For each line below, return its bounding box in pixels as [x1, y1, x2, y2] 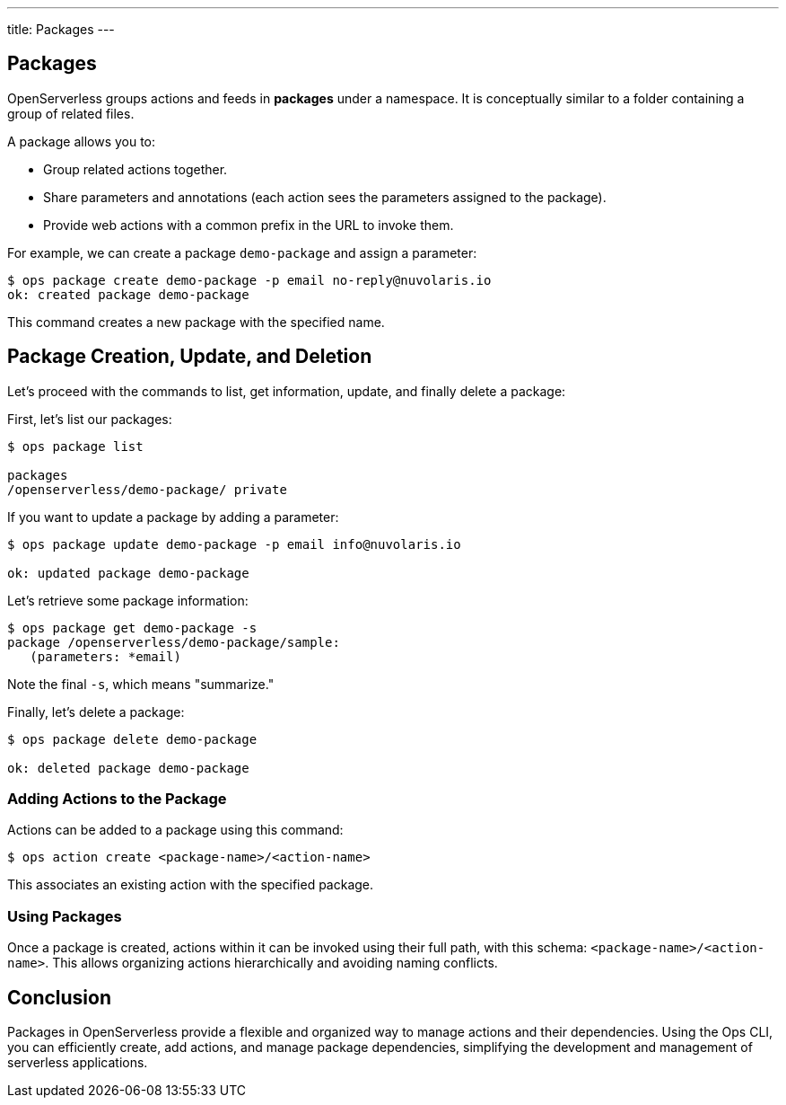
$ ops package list [7, 438, 144, 454]
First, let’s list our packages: [7, 411, 172, 427]
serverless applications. [7, 1055, 148, 1071]
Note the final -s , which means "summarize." [7, 676, 275, 692]
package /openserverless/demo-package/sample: [7, 634, 340, 650]
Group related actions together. [43, 161, 228, 177]
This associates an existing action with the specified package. [7, 877, 374, 893]
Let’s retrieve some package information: [7, 592, 249, 608]
